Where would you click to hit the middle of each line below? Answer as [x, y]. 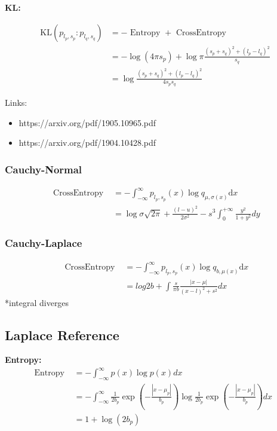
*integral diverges [37, 302]
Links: [16, 102]
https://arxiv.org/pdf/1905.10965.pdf [87, 122]
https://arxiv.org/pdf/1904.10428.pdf [87, 143]
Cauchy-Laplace [44, 243]
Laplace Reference [62, 334]
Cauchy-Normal [44, 169]
